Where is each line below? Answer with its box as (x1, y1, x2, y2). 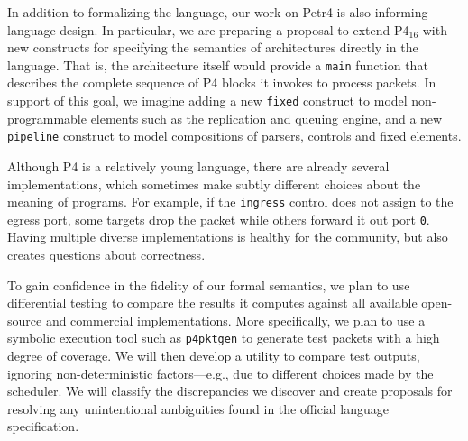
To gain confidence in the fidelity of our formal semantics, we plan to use (7, 275, 410, 294)
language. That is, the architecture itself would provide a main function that (7, 55, 428, 74)
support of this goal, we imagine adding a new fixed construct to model (7, 91, 408, 110)
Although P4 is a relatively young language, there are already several (7, 156, 390, 175)
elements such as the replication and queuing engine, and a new (90, 108, 443, 127)
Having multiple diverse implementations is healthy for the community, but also (7, 227, 448, 246)
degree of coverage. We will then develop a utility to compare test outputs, (7, 346, 420, 365)
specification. (7, 417, 79, 436)
